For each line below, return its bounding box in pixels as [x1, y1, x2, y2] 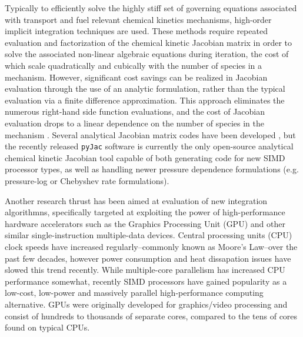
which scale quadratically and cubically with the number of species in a [5, 59, 262, 71]
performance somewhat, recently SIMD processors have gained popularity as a [5, 275, 287, 287]
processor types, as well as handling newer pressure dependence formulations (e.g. [5, 163, 299, 175]
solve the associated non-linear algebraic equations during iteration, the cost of [5, 48, 289, 60]
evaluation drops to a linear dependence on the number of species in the [5, 116, 264, 129]
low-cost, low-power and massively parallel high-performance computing [5, 286, 264, 299]
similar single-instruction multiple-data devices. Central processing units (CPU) [5, 229, 292, 241]
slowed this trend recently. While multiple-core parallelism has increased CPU [5, 263, 285, 276]
